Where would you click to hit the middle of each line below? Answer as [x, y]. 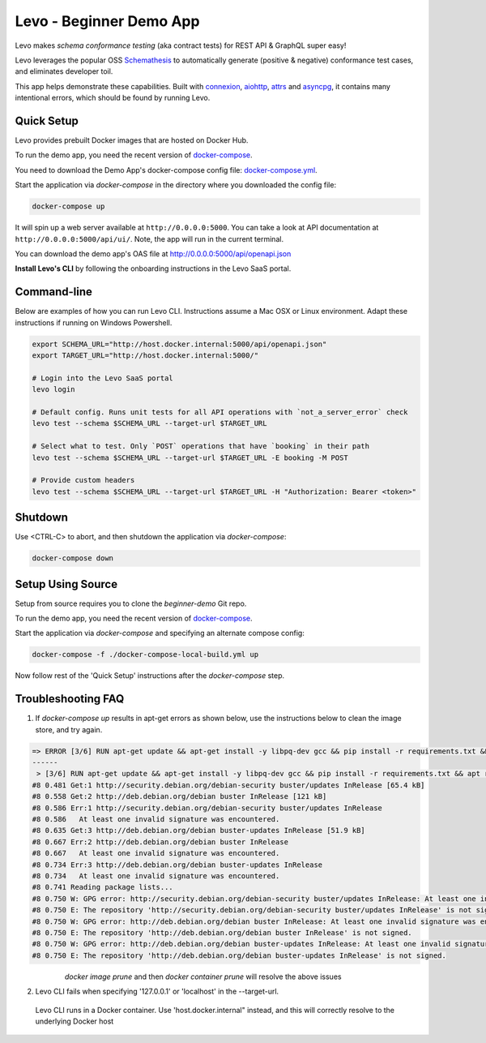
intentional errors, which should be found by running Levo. [113, 98]
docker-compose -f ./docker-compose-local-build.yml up [145, 655]
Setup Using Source [66, 584]
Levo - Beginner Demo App [107, 21]
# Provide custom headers [83, 480]
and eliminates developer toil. [64, 71]
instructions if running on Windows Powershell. [94, 322]
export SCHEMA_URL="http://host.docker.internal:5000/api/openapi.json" [179, 344]
